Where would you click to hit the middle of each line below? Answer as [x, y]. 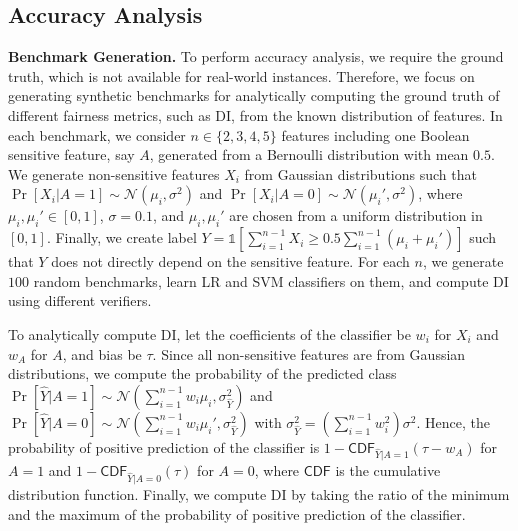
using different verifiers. [80, 300]
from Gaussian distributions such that [360, 173]
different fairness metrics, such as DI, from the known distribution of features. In [255, 114]
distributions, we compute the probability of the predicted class [202, 373]
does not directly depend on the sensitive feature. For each [230, 261]
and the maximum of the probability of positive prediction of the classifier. [237, 513]
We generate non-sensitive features [114, 173]
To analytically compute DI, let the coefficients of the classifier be [209, 333]
